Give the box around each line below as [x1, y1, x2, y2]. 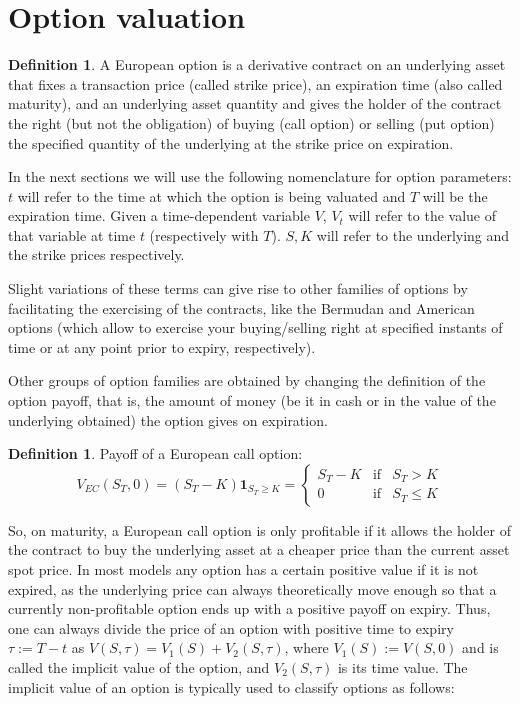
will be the [422, 185, 488, 206]
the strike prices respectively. [8, 244, 185, 265]
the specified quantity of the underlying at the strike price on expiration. [8, 132, 454, 153]
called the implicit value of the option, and [8, 656, 270, 677]
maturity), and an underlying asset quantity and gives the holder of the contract [8, 93, 502, 114]
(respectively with [149, 224, 259, 245]
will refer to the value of [348, 205, 496, 226]
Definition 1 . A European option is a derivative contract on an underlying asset [8, 54, 506, 75]
